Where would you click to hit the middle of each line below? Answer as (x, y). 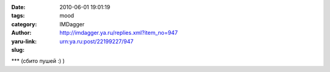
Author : (21, 33)
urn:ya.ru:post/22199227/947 (97, 41)
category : (24, 24)
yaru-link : (24, 41)
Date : (18, 7)
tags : (18, 16)
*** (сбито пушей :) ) (38, 61)
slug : (18, 49)
